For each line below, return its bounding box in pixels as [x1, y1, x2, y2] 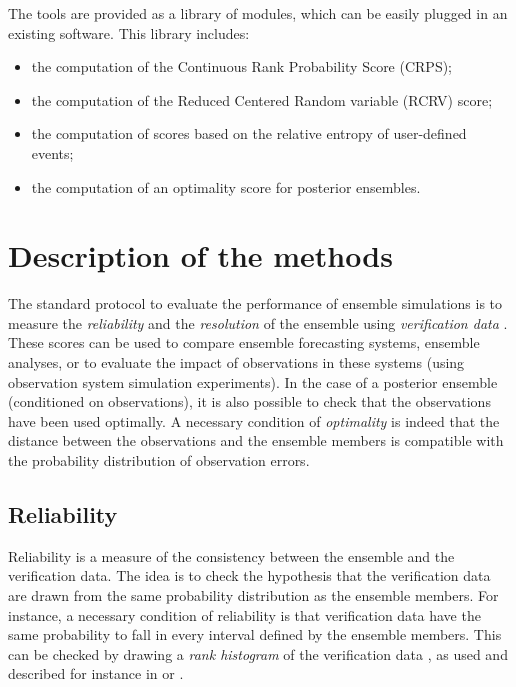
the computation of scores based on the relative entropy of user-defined [31, 123, 467, 144]
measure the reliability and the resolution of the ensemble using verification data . [8, 312, 508, 333]
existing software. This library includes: [8, 22, 250, 43]
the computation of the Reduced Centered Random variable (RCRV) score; [31, 89, 493, 110]
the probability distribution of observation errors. [8, 450, 310, 471]
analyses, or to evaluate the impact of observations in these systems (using [8, 352, 465, 373]
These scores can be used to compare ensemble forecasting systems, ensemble [8, 332, 480, 353]
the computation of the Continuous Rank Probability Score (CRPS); [31, 56, 453, 77]
